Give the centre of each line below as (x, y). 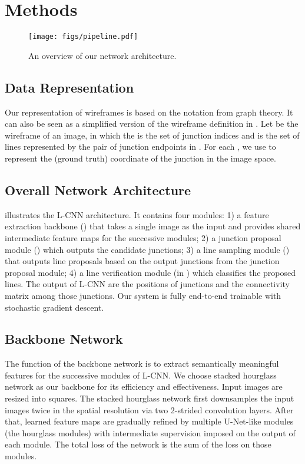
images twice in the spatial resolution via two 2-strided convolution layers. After (149, 409)
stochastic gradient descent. (54, 307)
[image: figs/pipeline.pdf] (83, 37)
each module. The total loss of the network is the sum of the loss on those (138, 444)
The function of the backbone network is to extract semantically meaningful (142, 363)
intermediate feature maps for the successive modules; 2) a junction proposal (143, 237)
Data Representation (69, 87)
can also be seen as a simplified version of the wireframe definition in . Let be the (152, 124)
